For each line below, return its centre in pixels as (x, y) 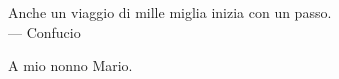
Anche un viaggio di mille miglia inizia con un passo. (170, 12)
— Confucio (44, 31)
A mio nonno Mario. (70, 65)
